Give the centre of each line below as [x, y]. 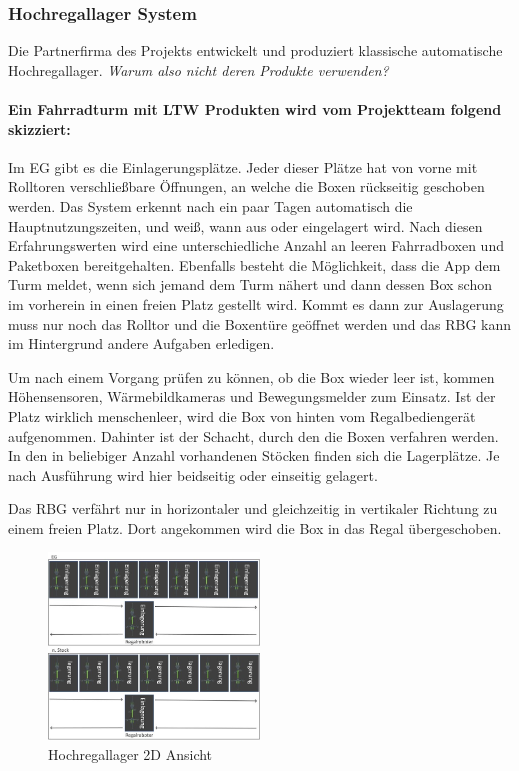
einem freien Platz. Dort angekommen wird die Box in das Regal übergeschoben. [255, 527]
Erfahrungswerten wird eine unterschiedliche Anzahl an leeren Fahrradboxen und [256, 245]
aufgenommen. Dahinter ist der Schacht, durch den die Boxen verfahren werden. [253, 435]
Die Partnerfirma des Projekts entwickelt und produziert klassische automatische [255, 50]
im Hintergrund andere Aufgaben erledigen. [141, 343]
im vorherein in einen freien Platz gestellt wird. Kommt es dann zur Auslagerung [256, 303]
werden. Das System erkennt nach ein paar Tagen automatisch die [210, 205]
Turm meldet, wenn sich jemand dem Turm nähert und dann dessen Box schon [250, 284]
